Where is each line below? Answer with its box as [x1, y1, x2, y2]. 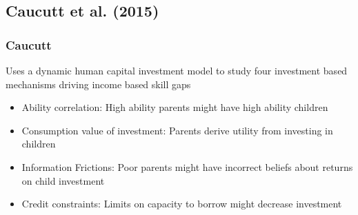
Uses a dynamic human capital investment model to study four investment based [6, 63, 348, 77]
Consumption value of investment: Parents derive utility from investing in [21, 123, 333, 137]
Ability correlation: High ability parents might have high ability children [21, 100, 328, 114]
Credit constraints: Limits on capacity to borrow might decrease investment [21, 196, 342, 211]
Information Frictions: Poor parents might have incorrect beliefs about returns [21, 159, 353, 174]
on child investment [21, 173, 105, 187]
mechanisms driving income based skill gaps [6, 76, 191, 91]
